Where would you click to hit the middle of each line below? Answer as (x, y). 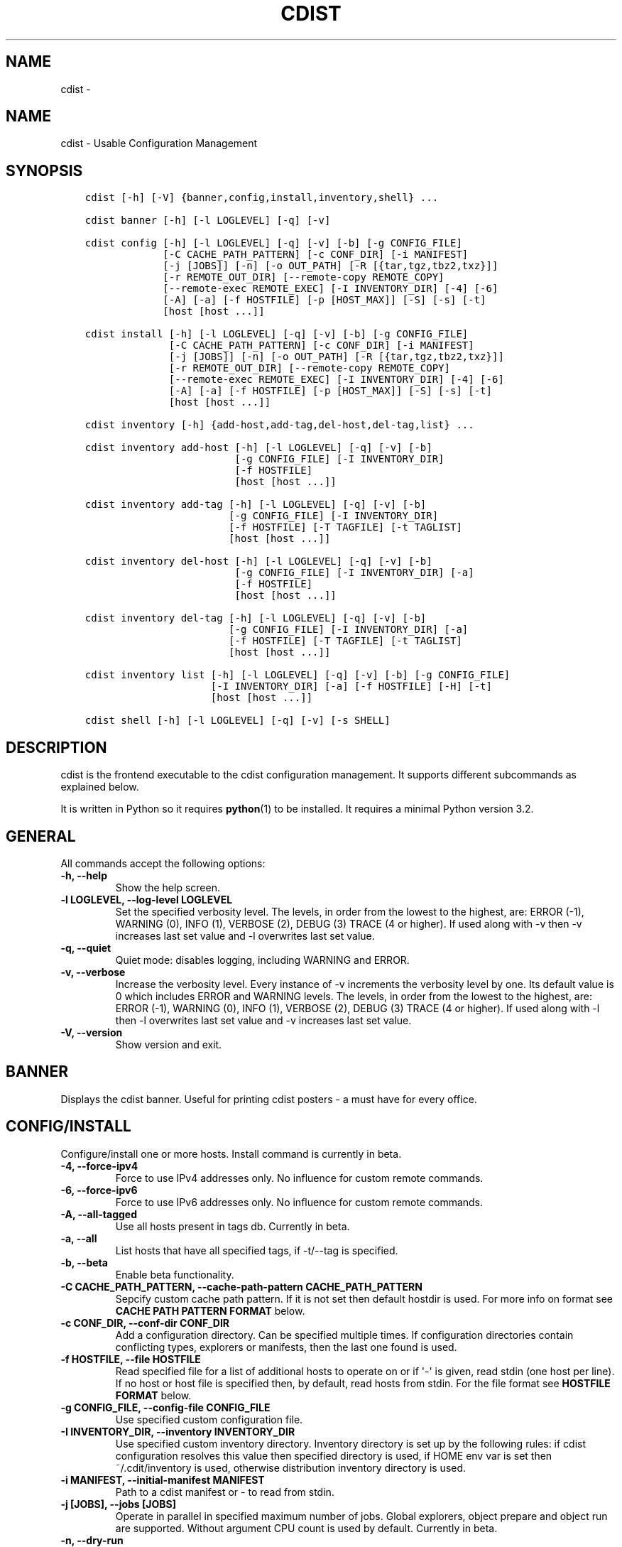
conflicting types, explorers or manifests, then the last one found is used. (286, 1347)
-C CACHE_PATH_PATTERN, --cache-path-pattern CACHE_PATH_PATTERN (241, 1286)
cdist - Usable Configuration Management (159, 143)
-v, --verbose (93, 972)
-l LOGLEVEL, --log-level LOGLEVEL (147, 899)
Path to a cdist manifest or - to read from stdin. (225, 1492)
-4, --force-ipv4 (99, 1166)
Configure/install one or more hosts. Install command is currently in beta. (231, 1154)
